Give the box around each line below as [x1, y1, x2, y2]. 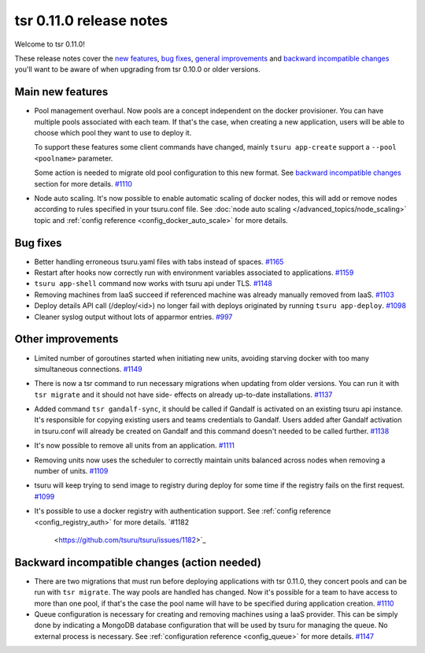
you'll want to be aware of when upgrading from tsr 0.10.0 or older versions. [14, 65, 261, 74]
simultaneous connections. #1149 [34, 364, 142, 373]
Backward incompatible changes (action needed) [14, 555, 261, 569]
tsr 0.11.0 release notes [14, 12, 168, 29]
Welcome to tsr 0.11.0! [14, 39, 86, 49]
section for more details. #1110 [34, 179, 133, 188]
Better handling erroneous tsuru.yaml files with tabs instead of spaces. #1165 [34, 257, 284, 266]
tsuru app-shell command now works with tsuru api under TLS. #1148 [34, 279, 273, 288]
